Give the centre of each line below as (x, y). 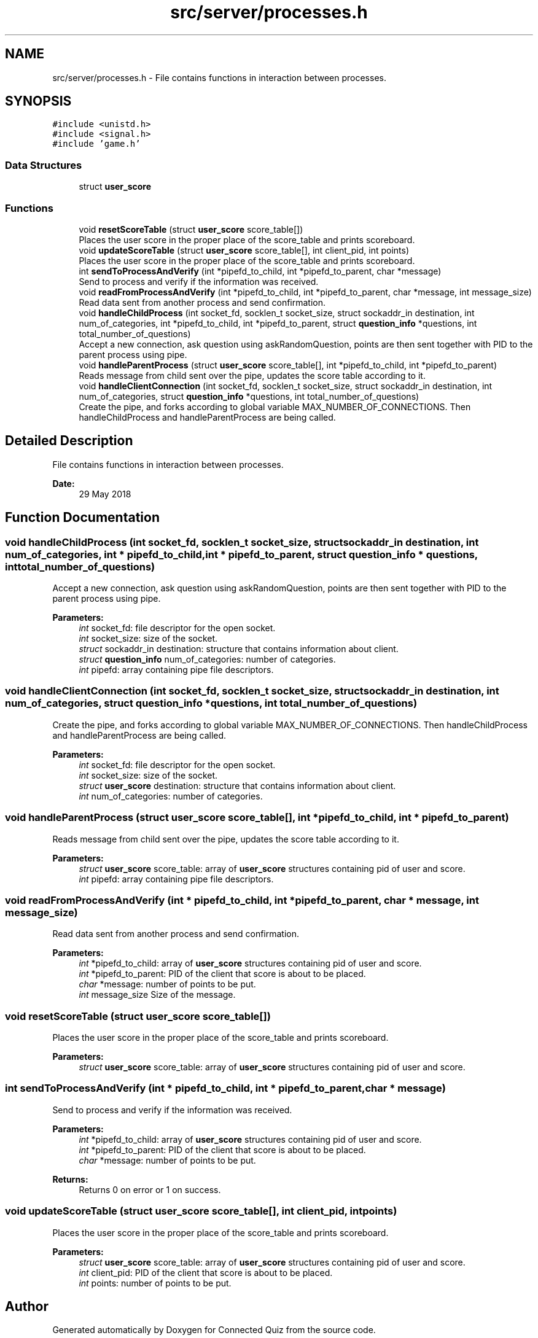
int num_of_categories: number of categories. (171, 796)
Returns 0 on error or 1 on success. (150, 1189)
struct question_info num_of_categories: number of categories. (207, 659)
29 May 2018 (105, 494)
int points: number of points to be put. (155, 1283)
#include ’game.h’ (96, 144)
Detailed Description (69, 441)
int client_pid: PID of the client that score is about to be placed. (206, 1272)
